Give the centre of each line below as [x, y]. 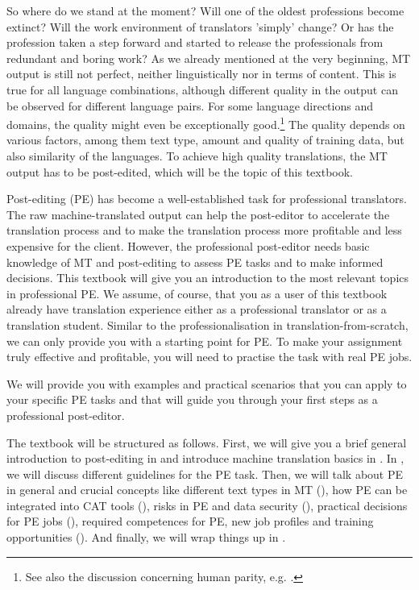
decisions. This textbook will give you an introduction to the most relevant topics [208, 278]
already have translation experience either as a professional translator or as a [197, 309]
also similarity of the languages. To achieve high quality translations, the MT [197, 156]
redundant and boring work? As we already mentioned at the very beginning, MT [209, 58]
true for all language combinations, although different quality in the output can [202, 89]
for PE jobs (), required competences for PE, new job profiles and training [190, 521]
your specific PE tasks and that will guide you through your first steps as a [192, 399]
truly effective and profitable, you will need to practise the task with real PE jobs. [209, 357]
